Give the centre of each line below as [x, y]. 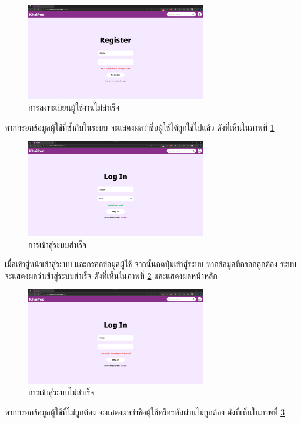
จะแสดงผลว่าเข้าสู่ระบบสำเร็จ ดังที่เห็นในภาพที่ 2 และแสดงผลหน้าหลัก [111, 275]
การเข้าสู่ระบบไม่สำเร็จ [61, 392]
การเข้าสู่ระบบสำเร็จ [58, 244]
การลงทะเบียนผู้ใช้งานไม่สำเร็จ [74, 107]
